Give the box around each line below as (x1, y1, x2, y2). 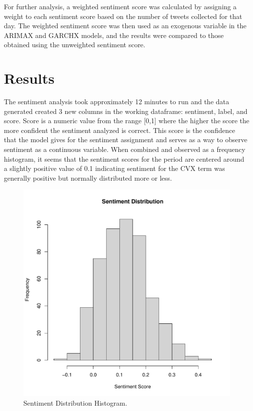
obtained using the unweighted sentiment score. (4, 39, 145, 50)
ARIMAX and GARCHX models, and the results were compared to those (4, 30, 224, 40)
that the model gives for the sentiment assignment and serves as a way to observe (4, 134, 248, 145)
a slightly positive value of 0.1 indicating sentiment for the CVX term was (4, 163, 225, 173)
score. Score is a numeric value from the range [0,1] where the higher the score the (4, 115, 250, 126)
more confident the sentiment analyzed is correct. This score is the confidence (4, 125, 235, 135)
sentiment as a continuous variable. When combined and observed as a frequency (4, 144, 246, 154)
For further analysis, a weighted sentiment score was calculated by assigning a (4, 1, 237, 11)
